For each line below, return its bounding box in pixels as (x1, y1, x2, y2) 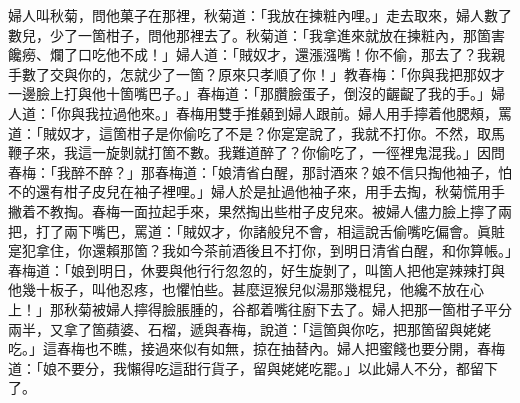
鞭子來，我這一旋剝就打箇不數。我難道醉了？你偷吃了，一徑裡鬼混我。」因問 (8, 142, 505, 163)
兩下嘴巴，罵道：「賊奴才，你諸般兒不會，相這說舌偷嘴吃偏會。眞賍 (63, 220, 505, 241)
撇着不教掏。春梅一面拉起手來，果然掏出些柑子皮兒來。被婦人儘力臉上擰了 (8, 200, 498, 221)
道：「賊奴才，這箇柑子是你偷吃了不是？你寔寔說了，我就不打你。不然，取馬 (8, 122, 505, 143)
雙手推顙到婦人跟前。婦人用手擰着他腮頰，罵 (217, 102, 512, 123)
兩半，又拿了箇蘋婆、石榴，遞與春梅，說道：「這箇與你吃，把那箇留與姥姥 (8, 318, 491, 339)
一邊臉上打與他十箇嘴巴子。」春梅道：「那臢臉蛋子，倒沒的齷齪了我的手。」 (8, 83, 491, 104)
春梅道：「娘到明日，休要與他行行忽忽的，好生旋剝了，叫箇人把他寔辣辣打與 (8, 259, 505, 280)
